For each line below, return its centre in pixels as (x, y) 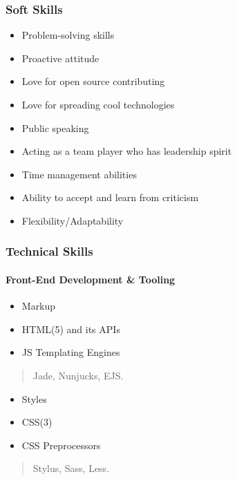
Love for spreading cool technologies (98, 104)
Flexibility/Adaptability (73, 220)
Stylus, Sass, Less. (71, 468)
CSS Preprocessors (61, 445)
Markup (39, 306)
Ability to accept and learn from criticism (110, 197)
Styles (34, 398)
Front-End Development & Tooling (91, 279)
